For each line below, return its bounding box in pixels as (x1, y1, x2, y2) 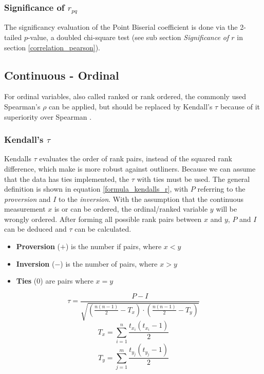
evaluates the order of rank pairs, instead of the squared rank (39, 153, 232, 164)
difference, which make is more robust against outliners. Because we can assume (4, 163, 256, 174)
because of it (220, 101, 260, 111)
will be (216, 203, 237, 214)
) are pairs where (40, 275, 93, 286)
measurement (4, 203, 46, 214)
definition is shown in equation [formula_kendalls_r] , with (4, 183, 188, 194)
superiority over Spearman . (4, 111, 92, 122)
